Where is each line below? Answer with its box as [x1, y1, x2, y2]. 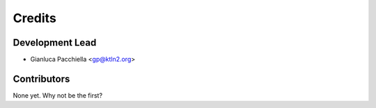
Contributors [13, 73, 70, 84]
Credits [13, 10, 57, 26]
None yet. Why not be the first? [13, 91, 103, 100]
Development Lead [13, 37, 97, 48]
